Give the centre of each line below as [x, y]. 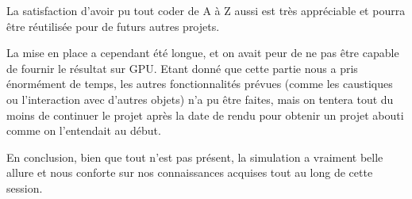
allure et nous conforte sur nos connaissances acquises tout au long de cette [190, 172]
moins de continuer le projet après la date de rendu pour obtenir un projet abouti [205, 115]
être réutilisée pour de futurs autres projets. [113, 26]
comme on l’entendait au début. [84, 130]
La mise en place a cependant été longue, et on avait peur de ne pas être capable [203, 53]
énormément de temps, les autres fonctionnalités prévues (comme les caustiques [200, 84]
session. [25, 188]
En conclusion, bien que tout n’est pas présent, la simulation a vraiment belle [195, 157]
